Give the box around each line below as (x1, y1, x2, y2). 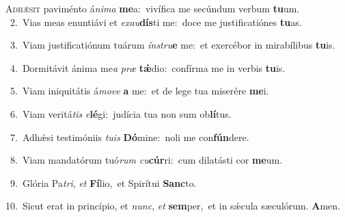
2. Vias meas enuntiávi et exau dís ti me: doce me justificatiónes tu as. (10, 14, 302, 29)
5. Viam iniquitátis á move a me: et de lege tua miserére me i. (10, 84, 269, 98)
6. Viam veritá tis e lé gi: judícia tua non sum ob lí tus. (10, 106, 232, 120)
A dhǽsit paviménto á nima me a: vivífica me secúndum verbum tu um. (5, 1, 300, 15)
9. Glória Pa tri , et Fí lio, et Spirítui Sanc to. (10, 175, 197, 190)
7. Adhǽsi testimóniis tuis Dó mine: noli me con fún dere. (10, 129, 249, 144)
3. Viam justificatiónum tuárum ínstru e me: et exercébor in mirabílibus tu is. (10, 38, 335, 52)
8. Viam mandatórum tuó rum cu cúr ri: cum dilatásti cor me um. (10, 153, 283, 167)
